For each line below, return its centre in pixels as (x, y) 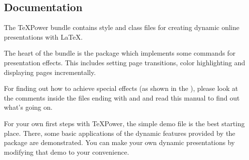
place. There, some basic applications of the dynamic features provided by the (120, 133)
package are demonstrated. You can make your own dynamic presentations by (119, 142)
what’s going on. (28, 107)
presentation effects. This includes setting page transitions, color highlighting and (125, 62)
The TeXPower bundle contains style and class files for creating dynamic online (122, 27)
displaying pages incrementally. (50, 72)
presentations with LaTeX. (43, 36)
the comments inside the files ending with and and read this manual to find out (122, 97)
